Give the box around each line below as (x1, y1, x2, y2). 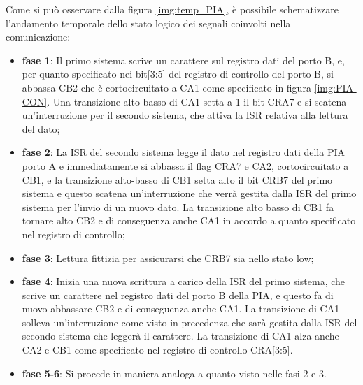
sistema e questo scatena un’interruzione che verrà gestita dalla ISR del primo (22, 186, 357, 201)
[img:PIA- (314, 80, 357, 94)
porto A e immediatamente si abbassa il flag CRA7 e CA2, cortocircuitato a (22, 158, 349, 173)
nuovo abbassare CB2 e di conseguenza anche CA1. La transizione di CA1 (22, 301, 340, 316)
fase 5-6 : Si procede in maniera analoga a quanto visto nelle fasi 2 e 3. (22, 365, 327, 380)
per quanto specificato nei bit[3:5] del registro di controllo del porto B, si (22, 66, 334, 81)
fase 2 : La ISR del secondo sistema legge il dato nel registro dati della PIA (22, 145, 346, 159)
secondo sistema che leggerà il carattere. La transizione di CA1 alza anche (22, 328, 339, 343)
